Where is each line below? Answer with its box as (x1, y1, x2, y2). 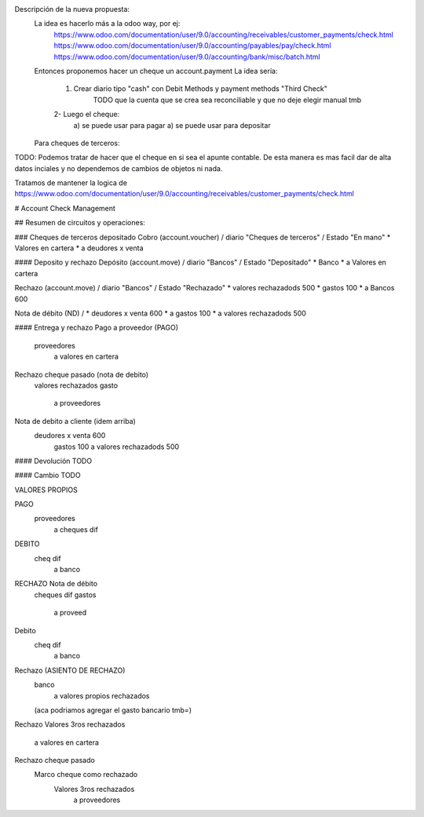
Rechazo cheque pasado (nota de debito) (14, 370, 149, 379)
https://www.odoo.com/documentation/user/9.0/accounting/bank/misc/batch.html (53, 52, 321, 61)
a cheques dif (53, 524, 98, 534)
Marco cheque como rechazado (34, 770, 138, 779)
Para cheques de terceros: (34, 138, 120, 148)
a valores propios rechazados (53, 691, 150, 700)
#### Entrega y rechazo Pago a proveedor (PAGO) (14, 323, 179, 333)
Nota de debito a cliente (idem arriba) (14, 416, 137, 425)
